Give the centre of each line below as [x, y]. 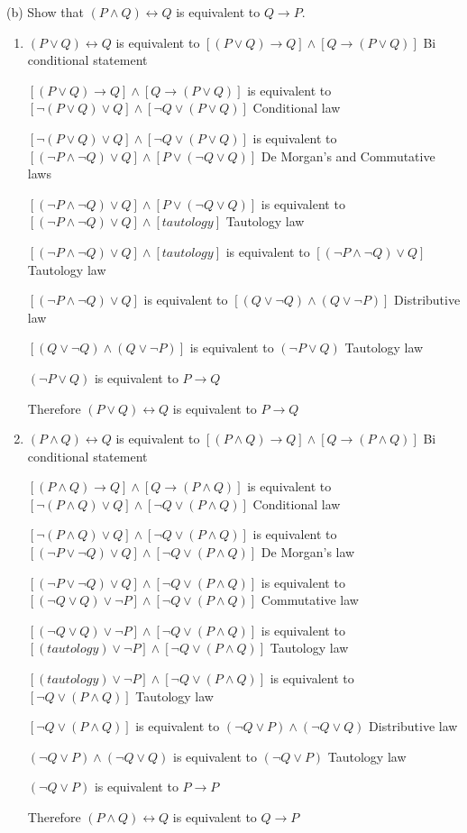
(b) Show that [45, 12]
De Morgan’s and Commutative [348, 156]
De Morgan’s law [308, 552]
